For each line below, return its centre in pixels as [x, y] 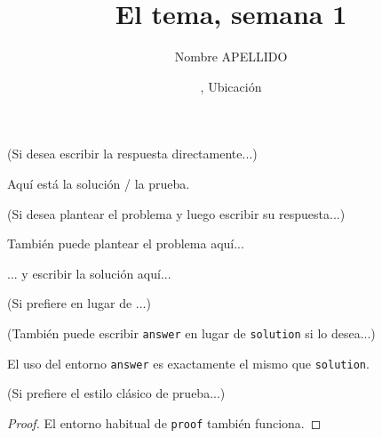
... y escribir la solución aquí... [89, 273]
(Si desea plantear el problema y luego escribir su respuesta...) [176, 213]
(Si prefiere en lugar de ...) [79, 303]
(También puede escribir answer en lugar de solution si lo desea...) [191, 333]
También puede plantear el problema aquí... [126, 243]
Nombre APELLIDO [231, 57]
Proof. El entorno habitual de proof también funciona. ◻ [164, 422]
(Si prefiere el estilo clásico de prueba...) [116, 393]
